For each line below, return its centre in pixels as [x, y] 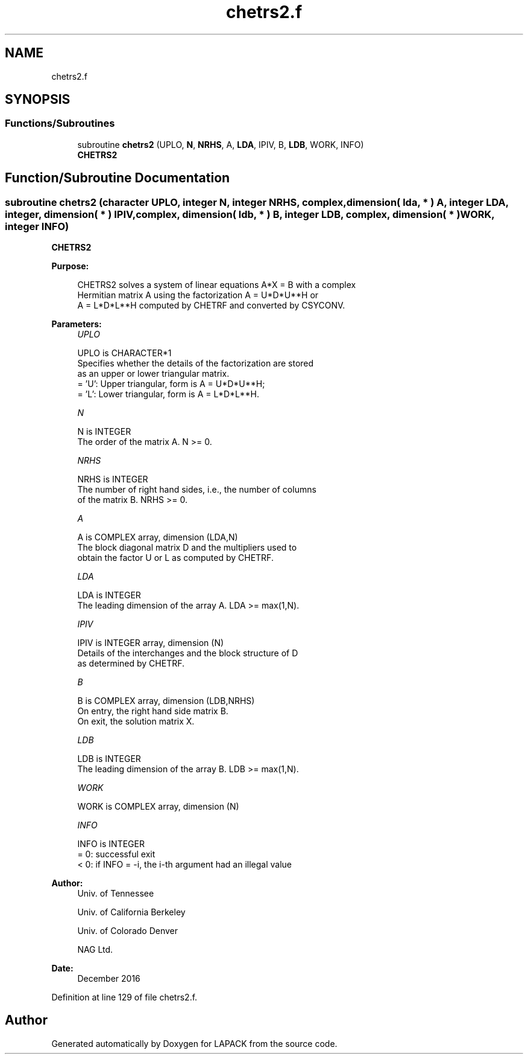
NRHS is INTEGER [113, 479]
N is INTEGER [104, 432]
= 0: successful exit [116, 854]
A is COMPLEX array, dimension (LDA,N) [158, 537]
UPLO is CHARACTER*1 [124, 353]
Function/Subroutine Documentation [118, 178]
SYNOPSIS [38, 100]
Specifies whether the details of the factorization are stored [196, 363]
